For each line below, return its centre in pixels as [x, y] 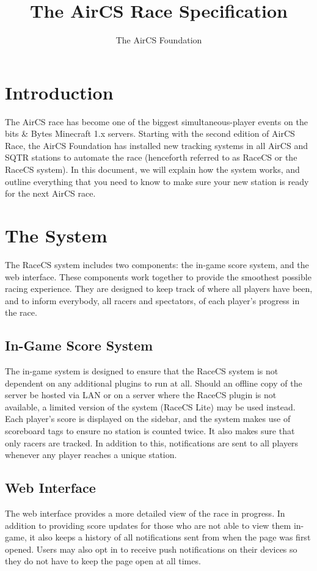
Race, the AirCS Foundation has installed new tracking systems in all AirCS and [156, 145]
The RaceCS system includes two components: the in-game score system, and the [157, 264]
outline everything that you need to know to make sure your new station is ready [157, 181]
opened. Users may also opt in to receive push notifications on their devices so [151, 549]
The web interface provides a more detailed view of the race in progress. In [145, 513]
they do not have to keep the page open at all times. [103, 561]
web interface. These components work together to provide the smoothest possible [158, 276]
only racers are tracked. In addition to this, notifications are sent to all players [152, 442]
